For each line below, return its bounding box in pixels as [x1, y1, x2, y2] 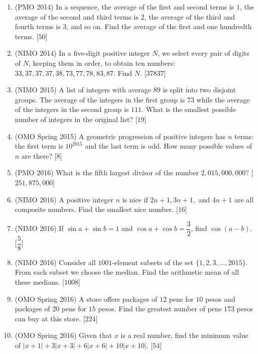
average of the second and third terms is [15, 11, 139, 22]
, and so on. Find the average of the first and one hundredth [66, 21, 252, 32]
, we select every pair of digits [158, 48, 249, 58]
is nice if [122, 194, 148, 204]
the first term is [15, 141, 63, 151]
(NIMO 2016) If [15, 223, 64, 233]
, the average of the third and [144, 11, 235, 22]
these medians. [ [15, 277, 64, 287]
